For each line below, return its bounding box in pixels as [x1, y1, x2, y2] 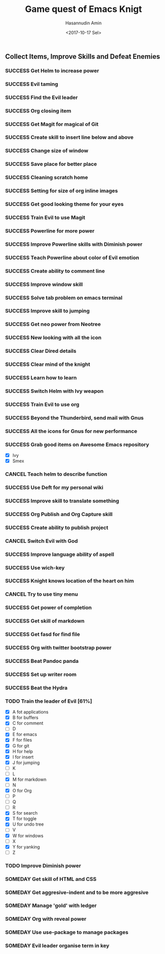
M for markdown [12, 776, 47, 782]
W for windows [12, 833, 44, 839]
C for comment [12, 720, 44, 726]
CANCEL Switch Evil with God [5, 537, 78, 544]
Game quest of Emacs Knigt [24, 3, 143, 15]
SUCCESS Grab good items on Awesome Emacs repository [5, 441, 150, 448]
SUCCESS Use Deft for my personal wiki [5, 484, 103, 491]
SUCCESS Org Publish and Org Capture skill [5, 511, 113, 518]
